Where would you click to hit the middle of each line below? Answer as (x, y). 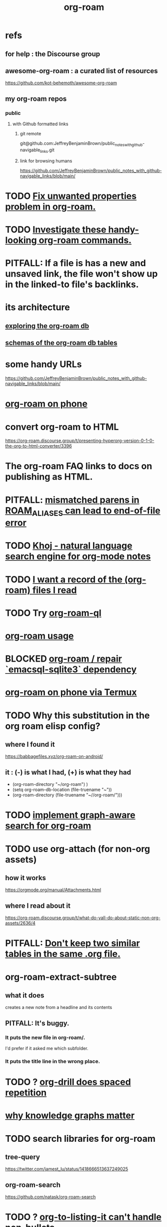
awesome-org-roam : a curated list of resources (82, 71)
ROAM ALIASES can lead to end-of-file (83, 511)
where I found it (30, 744)
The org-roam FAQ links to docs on (79, 466)
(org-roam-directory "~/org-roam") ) (50, 784)
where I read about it (38, 905)
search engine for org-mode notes (78, 557)
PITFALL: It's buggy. (37, 1023)
